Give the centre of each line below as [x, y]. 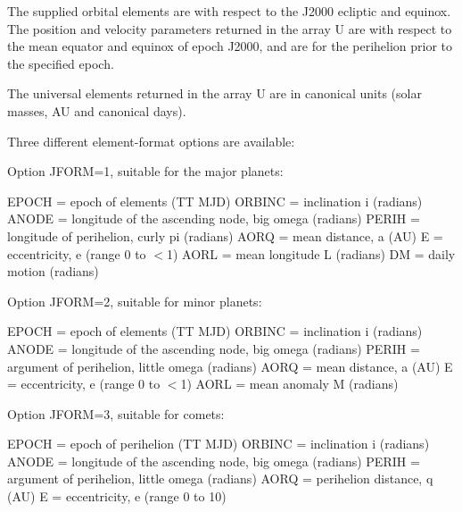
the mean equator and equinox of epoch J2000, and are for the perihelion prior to [230, 46]
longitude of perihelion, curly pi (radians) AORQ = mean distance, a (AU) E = [225, 235]
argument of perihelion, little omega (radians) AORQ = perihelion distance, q [220, 478]
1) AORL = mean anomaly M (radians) [289, 384]
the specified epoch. [61, 63]
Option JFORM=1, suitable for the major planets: [145, 171]
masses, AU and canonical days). [97, 110]
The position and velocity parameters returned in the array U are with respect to [230, 28]
